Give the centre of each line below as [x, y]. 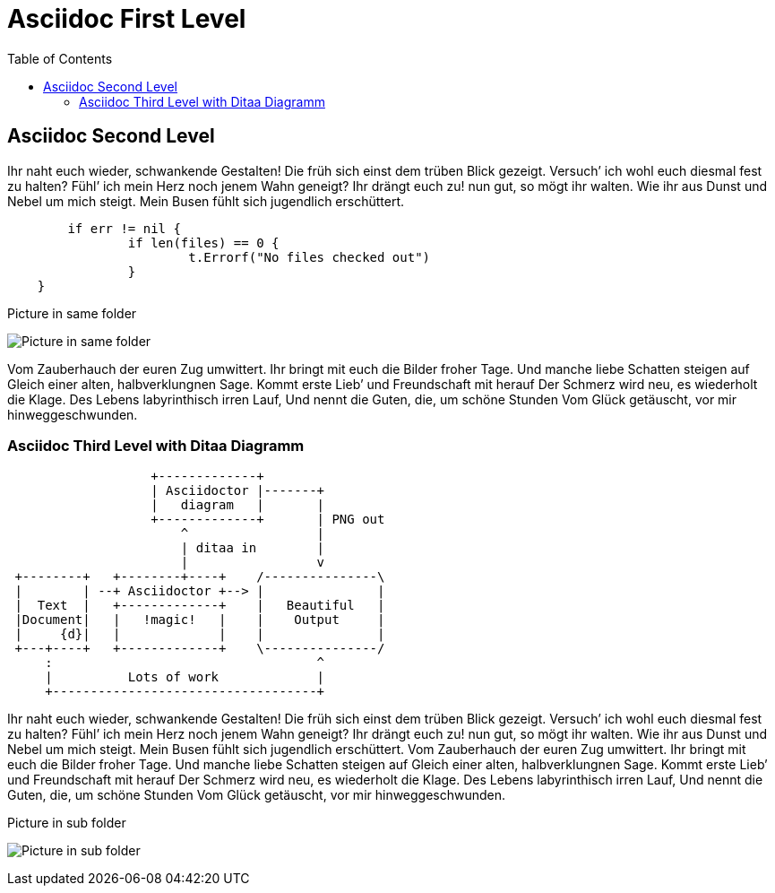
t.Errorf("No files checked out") [310, 257]
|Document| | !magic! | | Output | [200, 620]
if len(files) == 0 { [203, 243]
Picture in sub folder [67, 823]
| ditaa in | [253, 548]
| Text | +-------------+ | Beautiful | [200, 606]
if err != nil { [124, 228]
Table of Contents [60, 58]
